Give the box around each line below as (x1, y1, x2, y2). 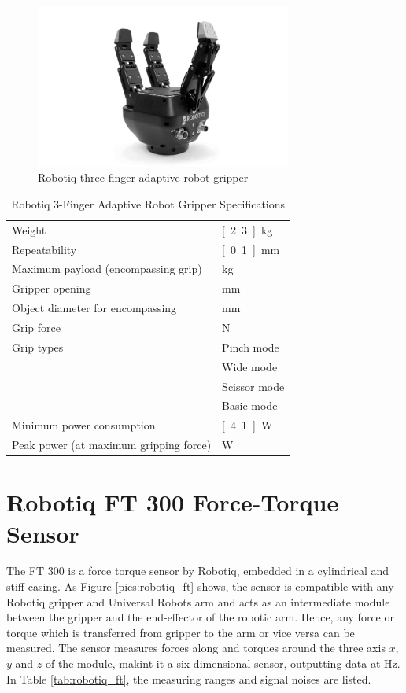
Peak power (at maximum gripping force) (12, 437, 212, 453)
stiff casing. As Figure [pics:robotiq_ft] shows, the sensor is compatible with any (6, 578, 394, 595)
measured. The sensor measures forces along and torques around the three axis (6, 640, 386, 656)
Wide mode (222, 358, 278, 374)
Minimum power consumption (12, 417, 156, 433)
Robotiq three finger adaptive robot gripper (38, 169, 249, 186)
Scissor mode (222, 378, 285, 394)
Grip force (12, 319, 61, 335)
